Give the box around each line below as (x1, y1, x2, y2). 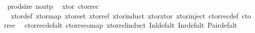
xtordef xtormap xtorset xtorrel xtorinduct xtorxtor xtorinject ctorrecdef (10, 10, 239, 20)
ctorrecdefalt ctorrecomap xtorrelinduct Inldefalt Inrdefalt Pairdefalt (25, 20, 237, 30)
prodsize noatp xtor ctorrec (7, 1, 99, 11)
